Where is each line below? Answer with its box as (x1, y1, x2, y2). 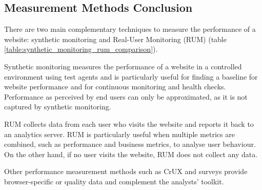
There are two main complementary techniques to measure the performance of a (4, 24, 256, 34)
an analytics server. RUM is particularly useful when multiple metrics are (4, 128, 235, 139)
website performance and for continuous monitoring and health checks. (4, 81, 226, 92)
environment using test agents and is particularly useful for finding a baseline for (4, 71, 258, 82)
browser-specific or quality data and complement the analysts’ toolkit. (4, 176, 224, 186)
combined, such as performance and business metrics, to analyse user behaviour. (4, 139, 256, 149)
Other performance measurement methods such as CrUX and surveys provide (4, 166, 248, 177)
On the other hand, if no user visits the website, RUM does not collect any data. (4, 148, 258, 159)
